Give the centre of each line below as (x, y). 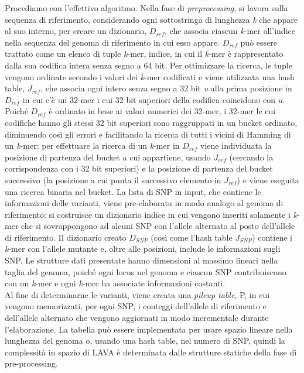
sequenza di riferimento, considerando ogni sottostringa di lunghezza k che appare (151, 19)
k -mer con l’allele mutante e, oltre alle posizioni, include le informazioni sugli (143, 249)
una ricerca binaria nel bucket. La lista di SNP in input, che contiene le (133, 191)
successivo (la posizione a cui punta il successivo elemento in (113, 179)
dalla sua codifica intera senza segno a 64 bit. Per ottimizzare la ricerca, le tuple (148, 65)
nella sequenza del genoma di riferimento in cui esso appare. (112, 42)
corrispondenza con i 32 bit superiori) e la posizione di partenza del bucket (139, 168)
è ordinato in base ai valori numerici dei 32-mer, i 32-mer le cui (162, 111)
